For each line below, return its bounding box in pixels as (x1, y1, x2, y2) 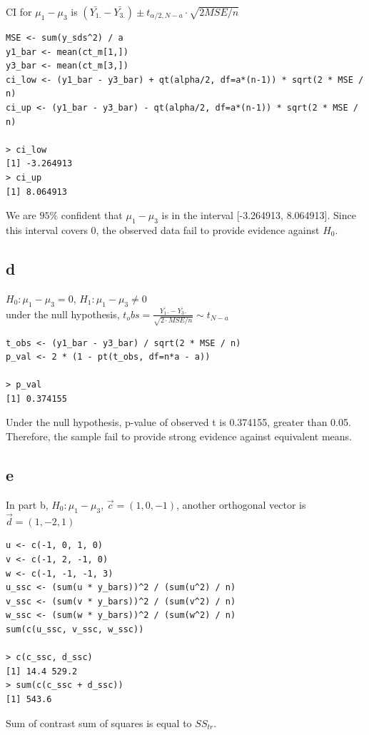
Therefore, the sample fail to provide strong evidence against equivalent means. (6, 429, 352, 444)
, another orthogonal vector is (176, 497, 306, 512)
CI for (6, 4, 32, 19)
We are (6, 208, 36, 223)
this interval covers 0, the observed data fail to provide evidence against (6, 222, 320, 237)
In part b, (6, 497, 49, 512)
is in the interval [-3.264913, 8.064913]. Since (161, 208, 356, 223)
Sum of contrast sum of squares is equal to (6, 715, 192, 730)
